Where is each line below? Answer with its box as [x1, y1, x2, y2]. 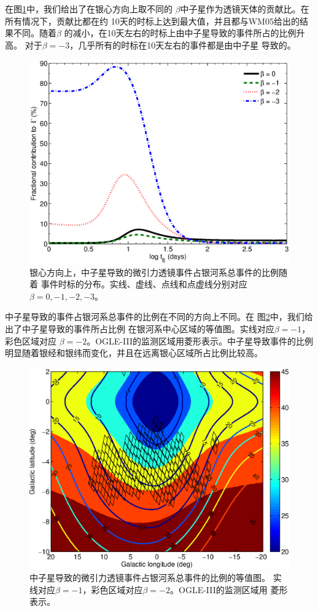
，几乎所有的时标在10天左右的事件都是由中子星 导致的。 [69, 38, 296, 51]
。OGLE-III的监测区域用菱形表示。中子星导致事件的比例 [87, 334, 313, 347]
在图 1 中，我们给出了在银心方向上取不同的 [5, 2, 173, 15]
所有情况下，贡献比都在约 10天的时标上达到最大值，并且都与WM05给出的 [5, 14, 300, 27]
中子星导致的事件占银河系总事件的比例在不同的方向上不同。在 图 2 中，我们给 [5, 310, 313, 323]
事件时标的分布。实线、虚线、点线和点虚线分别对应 [41, 278, 247, 290]
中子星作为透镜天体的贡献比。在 [180, 2, 309, 15]
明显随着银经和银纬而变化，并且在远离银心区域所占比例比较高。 [5, 346, 263, 359]
